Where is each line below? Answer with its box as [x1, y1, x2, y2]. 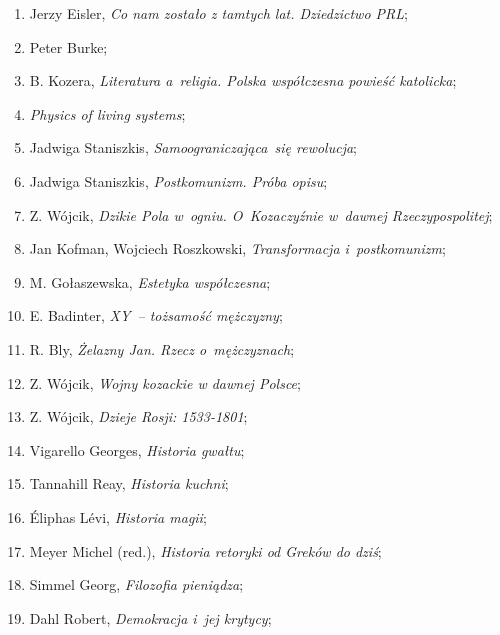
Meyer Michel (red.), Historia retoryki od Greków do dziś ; [29, 540, 382, 561]
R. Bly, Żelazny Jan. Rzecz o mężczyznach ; [29, 338, 295, 359]
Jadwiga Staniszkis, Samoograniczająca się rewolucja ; [29, 137, 358, 158]
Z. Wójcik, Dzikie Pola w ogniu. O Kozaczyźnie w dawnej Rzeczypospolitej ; [29, 204, 493, 225]
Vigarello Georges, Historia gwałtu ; [29, 439, 245, 460]
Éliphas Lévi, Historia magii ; [29, 506, 207, 527]
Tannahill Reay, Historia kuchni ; [29, 473, 229, 494]
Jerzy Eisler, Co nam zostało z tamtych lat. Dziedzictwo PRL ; [29, 3, 408, 23]
